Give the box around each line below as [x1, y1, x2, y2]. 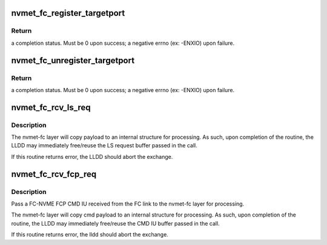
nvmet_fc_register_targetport [11, 8, 125, 18]
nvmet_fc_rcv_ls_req [11, 102, 91, 112]
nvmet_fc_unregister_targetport [11, 55, 135, 65]
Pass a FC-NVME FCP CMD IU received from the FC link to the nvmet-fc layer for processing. [11, 200, 245, 207]
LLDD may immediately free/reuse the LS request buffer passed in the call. [11, 142, 197, 149]
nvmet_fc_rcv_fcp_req [11, 169, 97, 179]
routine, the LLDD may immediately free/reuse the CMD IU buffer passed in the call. [11, 220, 220, 227]
